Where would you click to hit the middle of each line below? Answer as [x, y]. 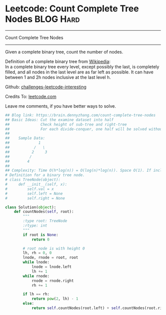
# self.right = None [35, 198]
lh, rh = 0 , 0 [37, 253]
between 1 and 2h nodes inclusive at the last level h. [58, 77]
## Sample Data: [25, 138]
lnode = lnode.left [51, 267]
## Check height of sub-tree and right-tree [66, 125]
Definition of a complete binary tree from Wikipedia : [58, 61]
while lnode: [36, 262]
